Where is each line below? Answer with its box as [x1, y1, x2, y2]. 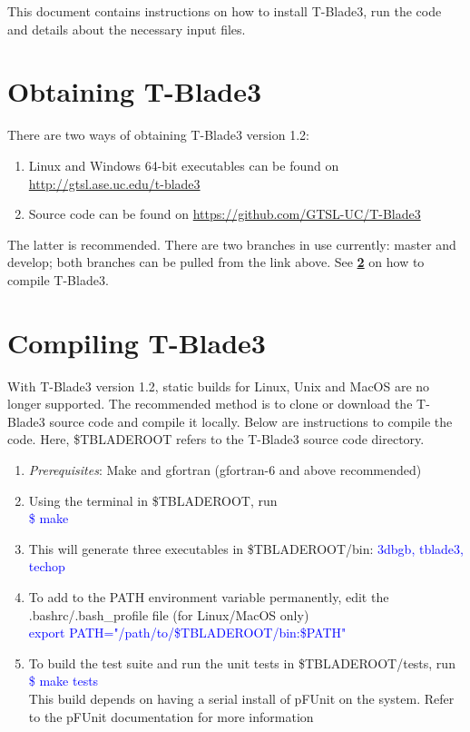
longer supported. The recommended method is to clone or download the [7, 394, 413, 413]
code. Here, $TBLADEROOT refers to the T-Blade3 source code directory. [7, 430, 425, 449]
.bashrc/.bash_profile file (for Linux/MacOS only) [28, 605, 309, 624]
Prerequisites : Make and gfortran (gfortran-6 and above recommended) [28, 460, 422, 479]
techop [28, 557, 65, 576]
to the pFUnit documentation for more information [28, 707, 314, 726]
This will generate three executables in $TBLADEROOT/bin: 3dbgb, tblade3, [28, 539, 464, 558]
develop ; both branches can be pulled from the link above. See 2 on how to [7, 252, 425, 272]
